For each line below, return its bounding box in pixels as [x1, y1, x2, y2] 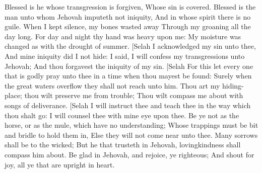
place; [5, 90, 22, 101]
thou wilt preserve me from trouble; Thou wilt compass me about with [24, 90, 243, 101]
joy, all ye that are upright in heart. [5, 159, 115, 169]
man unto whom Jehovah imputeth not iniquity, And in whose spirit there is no [5, 11, 251, 22]
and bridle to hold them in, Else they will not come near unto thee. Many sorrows [5, 129, 258, 140]
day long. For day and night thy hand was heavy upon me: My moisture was [5, 31, 241, 41]
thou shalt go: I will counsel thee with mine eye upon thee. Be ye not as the [5, 110, 239, 120]
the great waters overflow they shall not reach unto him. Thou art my [5, 80, 220, 91]
